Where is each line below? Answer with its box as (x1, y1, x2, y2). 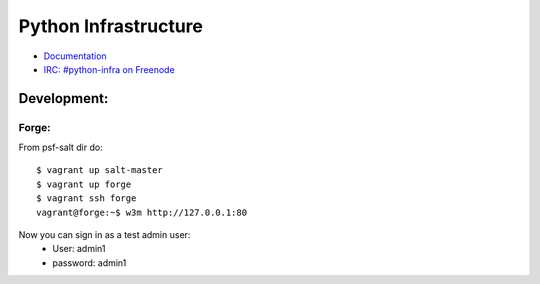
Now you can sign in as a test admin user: (18, 229, 191, 241)
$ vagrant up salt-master (36, 165, 164, 176)
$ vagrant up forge (36, 178, 132, 190)
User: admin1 (52, 243, 106, 255)
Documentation (43, 50, 107, 62)
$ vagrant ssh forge (36, 193, 137, 204)
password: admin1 (52, 256, 127, 269)
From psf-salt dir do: (18, 141, 104, 154)
